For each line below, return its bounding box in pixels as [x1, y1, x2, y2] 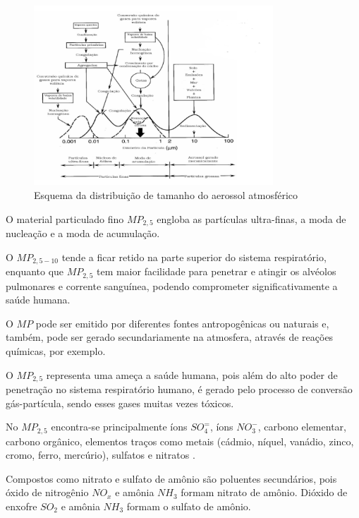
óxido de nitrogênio [6, 485, 89, 500]
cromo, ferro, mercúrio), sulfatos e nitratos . [6, 447, 195, 462]
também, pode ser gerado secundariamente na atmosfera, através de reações [6, 330, 334, 344]
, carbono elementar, [257, 419, 346, 434]
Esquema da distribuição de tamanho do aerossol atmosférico [34, 187, 298, 202]
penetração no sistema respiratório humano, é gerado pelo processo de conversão [6, 381, 353, 396]
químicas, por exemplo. [6, 343, 106, 358]
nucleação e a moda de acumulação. [6, 226, 160, 241]
